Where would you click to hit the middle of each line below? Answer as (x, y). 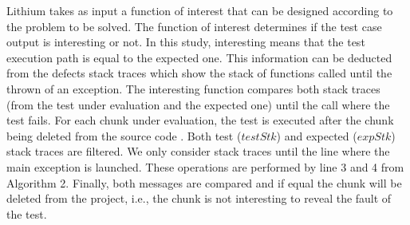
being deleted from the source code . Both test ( (124, 135)
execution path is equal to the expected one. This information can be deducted (199, 57)
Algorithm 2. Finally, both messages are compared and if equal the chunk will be (204, 182)
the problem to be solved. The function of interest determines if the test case (194, 26)
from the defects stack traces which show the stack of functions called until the (199, 73)
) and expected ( (317, 135)
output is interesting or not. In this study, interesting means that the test (186, 42)
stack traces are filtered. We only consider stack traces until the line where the (198, 151)
